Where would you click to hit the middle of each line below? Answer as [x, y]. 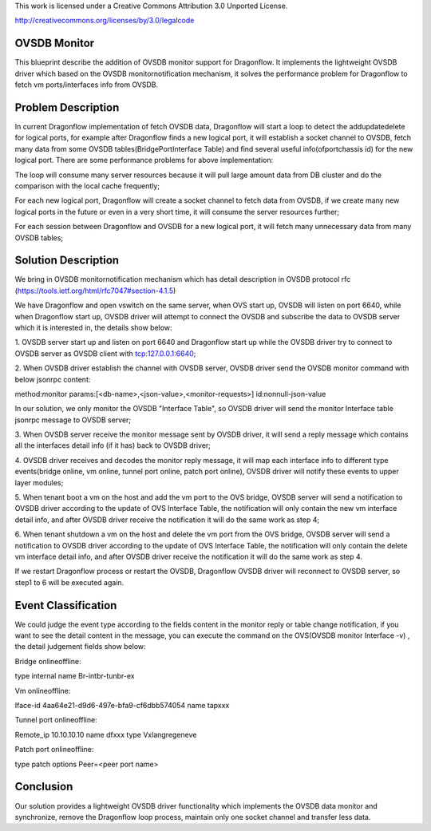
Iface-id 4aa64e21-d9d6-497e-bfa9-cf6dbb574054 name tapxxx [122, 706]
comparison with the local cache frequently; [87, 186]
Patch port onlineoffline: [54, 750]
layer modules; [39, 482]
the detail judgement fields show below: [81, 647]
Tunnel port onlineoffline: [56, 720]
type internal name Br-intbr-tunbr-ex [75, 676]
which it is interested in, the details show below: [93, 327]
